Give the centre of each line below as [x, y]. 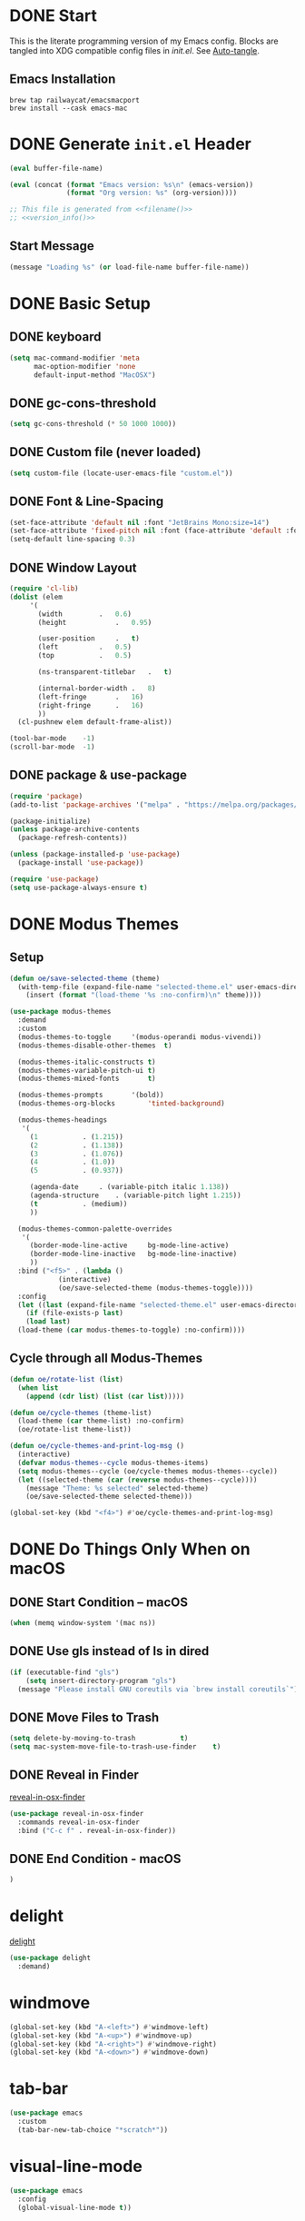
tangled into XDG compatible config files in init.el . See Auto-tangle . [135, 50]
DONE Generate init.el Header [130, 144]
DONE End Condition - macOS [95, 1859]
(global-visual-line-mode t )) [74, 2207]
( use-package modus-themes [60, 1012]
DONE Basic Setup [80, 303]
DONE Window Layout [73, 567]
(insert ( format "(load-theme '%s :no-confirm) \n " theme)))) [143, 996]
